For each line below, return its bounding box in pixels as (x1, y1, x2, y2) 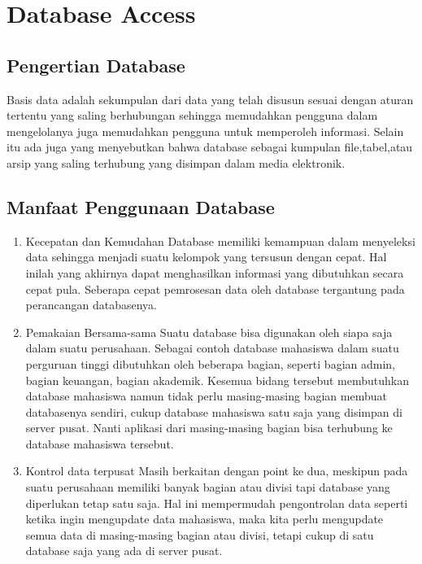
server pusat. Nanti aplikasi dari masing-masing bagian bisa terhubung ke (25, 419, 393, 436)
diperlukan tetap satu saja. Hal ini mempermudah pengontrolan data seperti (25, 494, 408, 511)
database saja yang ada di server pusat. (25, 542, 223, 559)
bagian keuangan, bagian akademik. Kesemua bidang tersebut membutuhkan (25, 371, 409, 388)
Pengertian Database (7, 52, 185, 77)
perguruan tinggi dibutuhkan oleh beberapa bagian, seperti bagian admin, (25, 355, 395, 372)
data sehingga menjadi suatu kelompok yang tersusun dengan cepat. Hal (25, 248, 387, 265)
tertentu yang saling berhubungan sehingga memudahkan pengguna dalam (7, 107, 378, 124)
